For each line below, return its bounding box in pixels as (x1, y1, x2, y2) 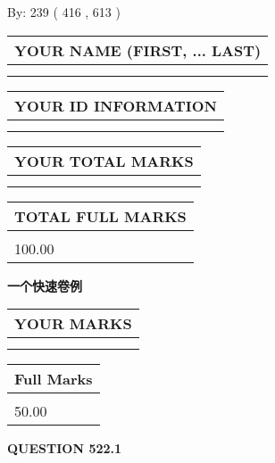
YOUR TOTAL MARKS (14, 150, 194, 171)
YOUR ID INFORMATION (14, 95, 217, 116)
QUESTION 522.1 (7, 439, 122, 458)
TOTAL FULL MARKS (14, 205, 187, 227)
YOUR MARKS (14, 313, 132, 335)
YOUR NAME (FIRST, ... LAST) (14, 39, 262, 61)
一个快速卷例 (7, 276, 82, 294)
